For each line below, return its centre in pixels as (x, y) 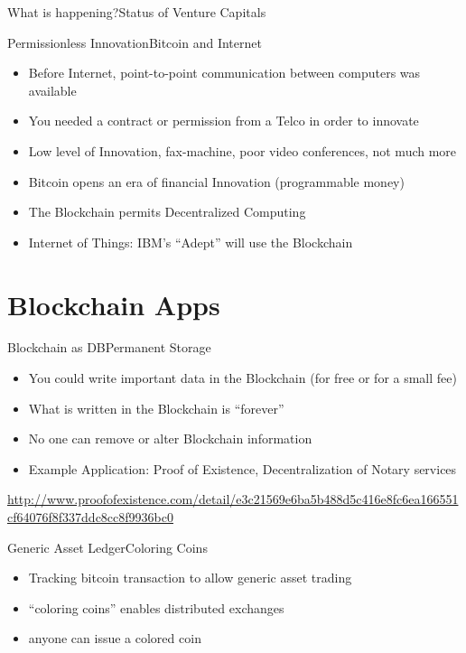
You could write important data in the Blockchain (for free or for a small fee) (242, 378)
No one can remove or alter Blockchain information (170, 438)
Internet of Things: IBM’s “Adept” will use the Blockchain (191, 242)
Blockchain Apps (114, 304)
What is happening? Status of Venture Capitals (137, 12)
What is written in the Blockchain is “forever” (156, 408)
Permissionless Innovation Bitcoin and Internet (135, 42)
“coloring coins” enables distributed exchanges (156, 607)
